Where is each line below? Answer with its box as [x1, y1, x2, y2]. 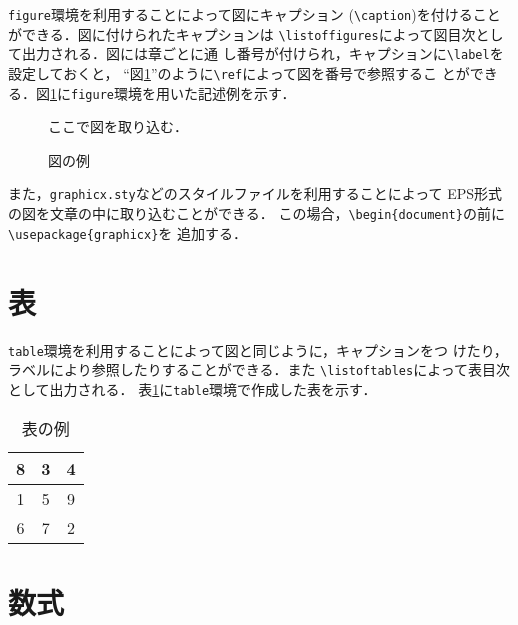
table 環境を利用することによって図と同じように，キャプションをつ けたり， [8, 339, 508, 360]
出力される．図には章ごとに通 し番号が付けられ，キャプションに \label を [21, 43, 504, 64]
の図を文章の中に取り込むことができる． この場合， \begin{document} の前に [8, 203, 505, 224]
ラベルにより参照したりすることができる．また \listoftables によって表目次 [8, 359, 511, 380]
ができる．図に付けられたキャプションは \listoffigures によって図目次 [8, 23, 476, 44]
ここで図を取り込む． [48, 116, 188, 137]
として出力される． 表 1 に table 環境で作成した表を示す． [8, 378, 377, 399]
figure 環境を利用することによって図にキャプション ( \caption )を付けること [8, 4, 501, 24]
